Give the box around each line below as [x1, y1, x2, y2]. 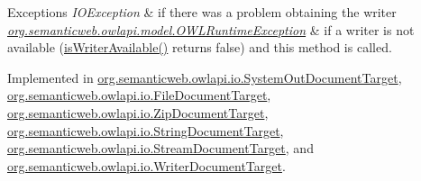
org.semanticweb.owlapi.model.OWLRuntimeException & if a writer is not [7, 20, 415, 39]
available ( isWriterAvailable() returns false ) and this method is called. [7, 38, 392, 57]
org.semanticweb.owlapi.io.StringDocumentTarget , [7, 121, 284, 140]
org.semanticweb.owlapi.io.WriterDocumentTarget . [7, 156, 286, 175]
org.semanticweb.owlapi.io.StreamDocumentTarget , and [7, 139, 314, 158]
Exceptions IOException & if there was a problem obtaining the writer [7, 3, 397, 21]
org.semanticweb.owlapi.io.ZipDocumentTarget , [7, 103, 269, 122]
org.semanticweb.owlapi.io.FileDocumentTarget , [7, 86, 271, 104]
